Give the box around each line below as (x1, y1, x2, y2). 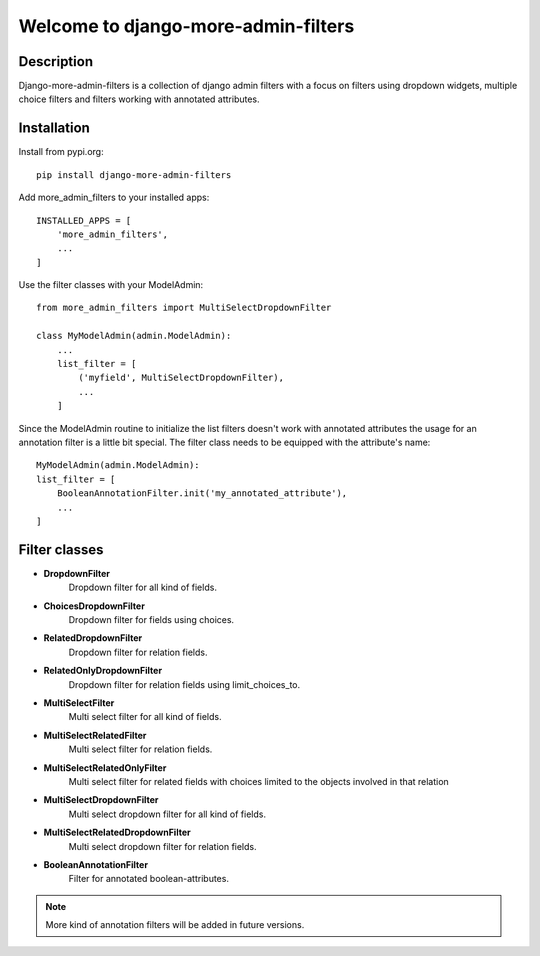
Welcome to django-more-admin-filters (18, 15, 355, 37)
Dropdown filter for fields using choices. (68, 614, 235, 626)
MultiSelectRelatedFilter (43, 729, 147, 741)
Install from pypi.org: (18, 146, 104, 158)
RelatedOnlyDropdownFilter (43, 665, 163, 677)
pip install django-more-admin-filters (36, 169, 232, 180)
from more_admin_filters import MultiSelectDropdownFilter (36, 302, 332, 314)
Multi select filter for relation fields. (68, 743, 213, 755)
